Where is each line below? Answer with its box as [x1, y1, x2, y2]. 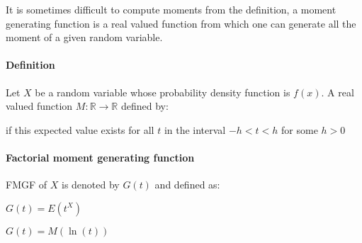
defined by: [120, 98, 169, 113]
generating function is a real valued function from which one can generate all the [6, 16, 356, 30]
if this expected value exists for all [6, 122, 154, 137]
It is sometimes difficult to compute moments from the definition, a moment [6, 2, 336, 16]
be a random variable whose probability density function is [35, 84, 290, 99]
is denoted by [61, 177, 120, 192]
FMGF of [6, 177, 47, 192]
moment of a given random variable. [6, 30, 163, 45]
